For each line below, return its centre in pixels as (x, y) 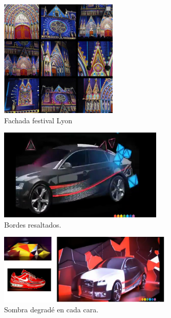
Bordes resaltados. (33, 224)
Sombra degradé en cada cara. (51, 310)
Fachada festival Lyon (38, 120)
